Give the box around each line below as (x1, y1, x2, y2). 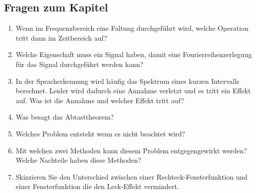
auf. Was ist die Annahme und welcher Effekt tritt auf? (15, 95, 184, 105)
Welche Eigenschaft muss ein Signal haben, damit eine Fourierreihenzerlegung (15, 49, 252, 60)
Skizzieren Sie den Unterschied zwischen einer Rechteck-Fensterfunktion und (15, 171, 248, 182)
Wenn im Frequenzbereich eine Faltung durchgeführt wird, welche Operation (15, 23, 249, 33)
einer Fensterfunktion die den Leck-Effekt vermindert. (15, 181, 179, 192)
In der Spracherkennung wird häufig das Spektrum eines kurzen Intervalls (15, 75, 240, 86)
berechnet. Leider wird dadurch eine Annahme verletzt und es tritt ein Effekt (15, 85, 251, 96)
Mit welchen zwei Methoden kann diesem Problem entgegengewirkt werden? (15, 145, 247, 155)
